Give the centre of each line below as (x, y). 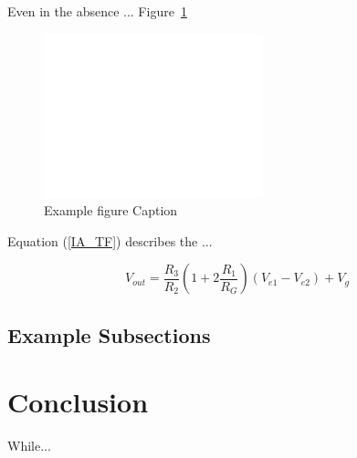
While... (29, 446)
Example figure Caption (111, 210)
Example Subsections (109, 334)
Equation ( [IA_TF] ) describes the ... (110, 240)
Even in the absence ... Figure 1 (97, 11)
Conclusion (78, 402)
